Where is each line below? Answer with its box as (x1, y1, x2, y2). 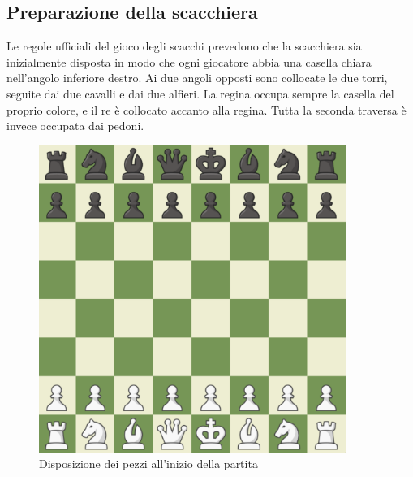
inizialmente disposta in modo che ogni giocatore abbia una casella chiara (6, 53, 372, 70)
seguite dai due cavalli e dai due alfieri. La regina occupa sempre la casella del (6, 85, 394, 102)
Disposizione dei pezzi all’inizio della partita (39, 455, 258, 472)
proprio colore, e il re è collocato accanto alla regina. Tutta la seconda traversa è (6, 101, 407, 118)
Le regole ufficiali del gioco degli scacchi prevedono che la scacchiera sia (6, 37, 362, 54)
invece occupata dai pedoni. (6, 117, 144, 134)
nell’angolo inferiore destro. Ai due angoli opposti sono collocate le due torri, (6, 69, 388, 86)
